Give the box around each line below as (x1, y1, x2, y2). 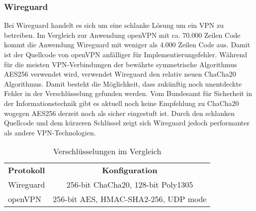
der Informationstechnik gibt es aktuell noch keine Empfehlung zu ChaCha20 (4, 98, 239, 108)
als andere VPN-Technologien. (4, 127, 96, 137)
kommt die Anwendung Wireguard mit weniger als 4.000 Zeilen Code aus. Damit (4, 39, 251, 50)
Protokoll (8, 164, 45, 176)
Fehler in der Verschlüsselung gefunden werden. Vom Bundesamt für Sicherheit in (4, 88, 253, 99)
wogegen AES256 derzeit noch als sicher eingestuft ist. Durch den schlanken (4, 107, 235, 118)
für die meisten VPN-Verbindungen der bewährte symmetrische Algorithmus (4, 59, 237, 69)
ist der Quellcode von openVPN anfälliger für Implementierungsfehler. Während (4, 49, 248, 59)
